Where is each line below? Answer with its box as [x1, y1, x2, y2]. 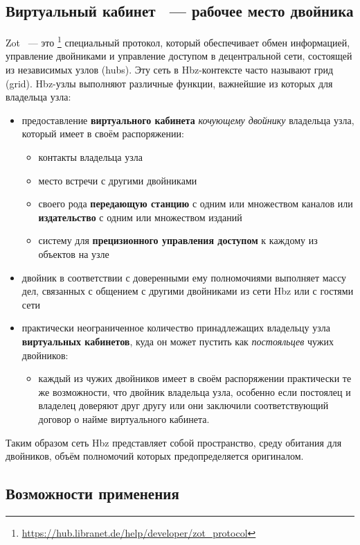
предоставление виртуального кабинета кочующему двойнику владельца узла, [21, 112, 354, 127]
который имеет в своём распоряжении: [21, 126, 184, 141]
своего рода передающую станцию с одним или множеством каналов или [38, 196, 353, 211]
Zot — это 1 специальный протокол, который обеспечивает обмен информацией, [6, 33, 350, 49]
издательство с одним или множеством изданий [38, 209, 242, 224]
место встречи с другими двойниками [38, 173, 197, 187]
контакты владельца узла [38, 150, 143, 164]
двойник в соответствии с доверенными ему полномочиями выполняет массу [21, 270, 346, 284]
